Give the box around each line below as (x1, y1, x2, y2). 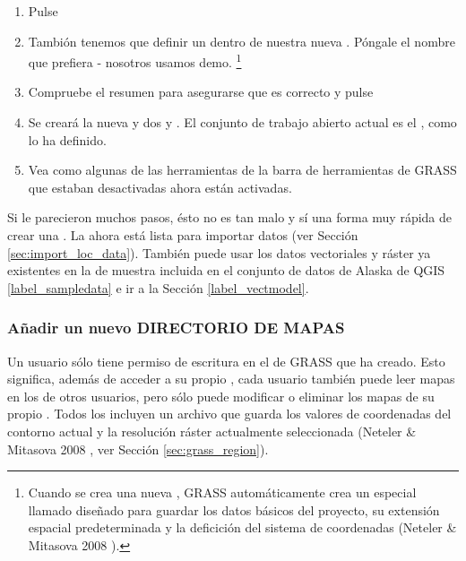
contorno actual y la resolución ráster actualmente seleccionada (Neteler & (7, 421, 417, 440)
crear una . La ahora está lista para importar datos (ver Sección (7, 226, 358, 244)
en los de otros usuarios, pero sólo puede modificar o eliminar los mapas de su (7, 386, 435, 405)
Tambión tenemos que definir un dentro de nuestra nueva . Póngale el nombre (28, 31, 455, 50)
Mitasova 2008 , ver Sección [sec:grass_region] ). (7, 439, 269, 458)
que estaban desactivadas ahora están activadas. (28, 177, 292, 196)
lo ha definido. (28, 130, 107, 149)
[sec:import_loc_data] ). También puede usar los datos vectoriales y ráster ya (7, 243, 431, 262)
